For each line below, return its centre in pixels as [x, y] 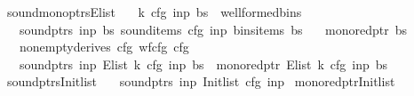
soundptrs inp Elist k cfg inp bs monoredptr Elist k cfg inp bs [203, 64]
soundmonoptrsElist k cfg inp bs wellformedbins [154, 12]
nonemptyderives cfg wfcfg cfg [104, 47]
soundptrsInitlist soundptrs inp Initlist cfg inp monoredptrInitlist [201, 81]
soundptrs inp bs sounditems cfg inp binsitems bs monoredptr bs [213, 29]
